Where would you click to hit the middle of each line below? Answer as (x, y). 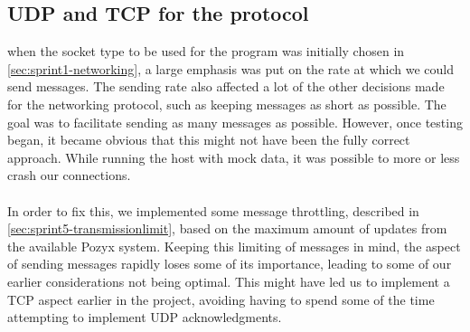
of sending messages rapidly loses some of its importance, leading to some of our (230, 264)
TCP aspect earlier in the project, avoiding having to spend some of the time (221, 299)
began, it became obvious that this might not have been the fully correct (209, 140)
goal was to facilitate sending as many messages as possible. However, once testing (235, 122)
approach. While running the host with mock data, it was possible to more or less (234, 157)
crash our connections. (69, 175)
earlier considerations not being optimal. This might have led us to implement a (229, 281)
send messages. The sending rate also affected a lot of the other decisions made (226, 86)
